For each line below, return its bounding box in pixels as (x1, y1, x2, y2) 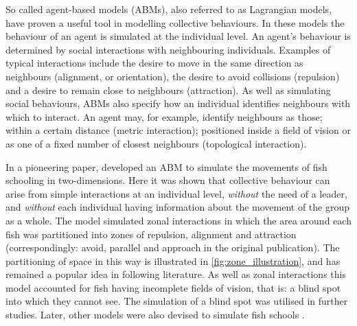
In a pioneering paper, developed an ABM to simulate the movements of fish (5, 159, 327, 174)
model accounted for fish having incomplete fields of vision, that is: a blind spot (5, 280, 341, 294)
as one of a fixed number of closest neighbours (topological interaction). (5, 136, 307, 150)
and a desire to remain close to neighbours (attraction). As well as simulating (5, 82, 331, 97)
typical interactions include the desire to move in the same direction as (5, 56, 303, 70)
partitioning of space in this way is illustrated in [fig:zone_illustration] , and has (5, 253, 341, 268)
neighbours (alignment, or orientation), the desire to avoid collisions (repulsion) (5, 69, 340, 83)
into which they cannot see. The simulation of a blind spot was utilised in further (5, 294, 348, 308)
